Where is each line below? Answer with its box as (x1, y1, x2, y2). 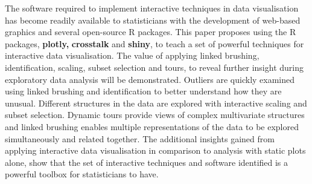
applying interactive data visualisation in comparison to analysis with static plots (5, 144, 306, 157)
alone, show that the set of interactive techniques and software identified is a (5, 156, 288, 168)
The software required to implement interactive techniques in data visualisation (5, 2, 299, 14)
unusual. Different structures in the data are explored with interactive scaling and (5, 96, 307, 109)
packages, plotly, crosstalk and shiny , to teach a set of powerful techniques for (5, 37, 304, 50)
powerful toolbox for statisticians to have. (5, 168, 159, 180)
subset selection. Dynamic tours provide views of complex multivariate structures (5, 108, 305, 121)
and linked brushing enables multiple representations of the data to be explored (5, 120, 299, 133)
